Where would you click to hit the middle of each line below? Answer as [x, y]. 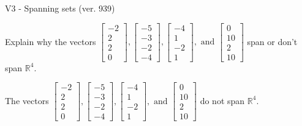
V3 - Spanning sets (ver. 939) [60, 8]
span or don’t [272, 41]
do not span [222, 100]
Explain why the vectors [51, 41]
